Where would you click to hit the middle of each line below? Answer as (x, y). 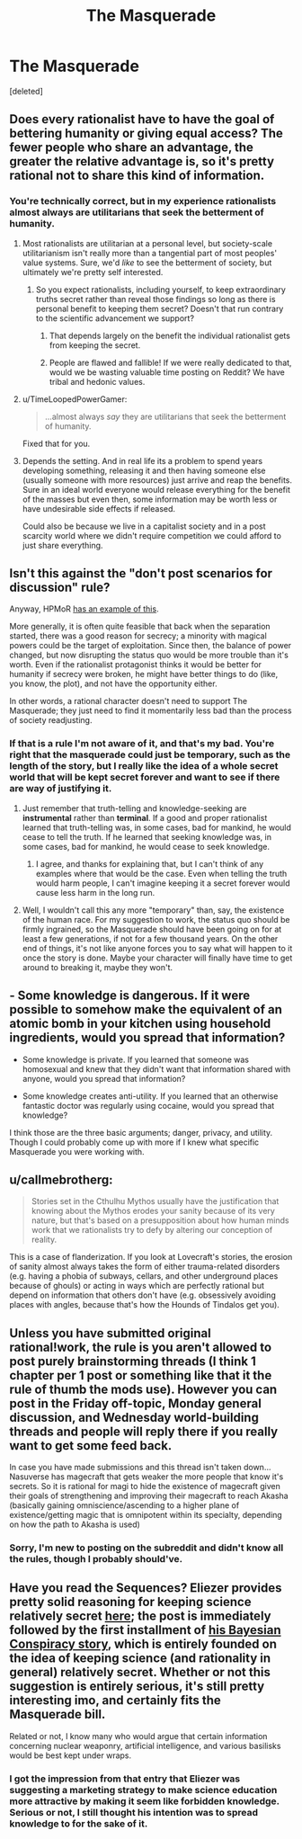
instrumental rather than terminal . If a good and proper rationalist (145, 817)
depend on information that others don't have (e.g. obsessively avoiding (142, 1295)
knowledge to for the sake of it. (79, 1824)
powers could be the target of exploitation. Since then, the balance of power (151, 646)
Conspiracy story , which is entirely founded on (143, 1644)
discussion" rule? (60, 588)
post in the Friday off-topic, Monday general (136, 1403)
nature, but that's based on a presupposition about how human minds (160, 1220)
